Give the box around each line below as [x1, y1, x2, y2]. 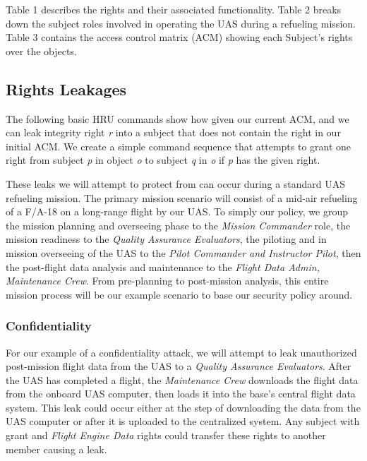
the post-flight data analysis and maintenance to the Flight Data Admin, [6, 259, 320, 274]
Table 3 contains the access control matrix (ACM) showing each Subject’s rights [6, 30, 353, 44]
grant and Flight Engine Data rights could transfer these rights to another [6, 428, 326, 443]
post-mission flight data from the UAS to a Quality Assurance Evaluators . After [6, 359, 351, 373]
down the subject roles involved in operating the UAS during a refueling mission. [6, 16, 356, 30]
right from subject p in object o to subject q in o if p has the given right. [6, 152, 320, 167]
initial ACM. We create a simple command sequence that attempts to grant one [6, 138, 351, 153]
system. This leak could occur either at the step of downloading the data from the [6, 400, 361, 414]
